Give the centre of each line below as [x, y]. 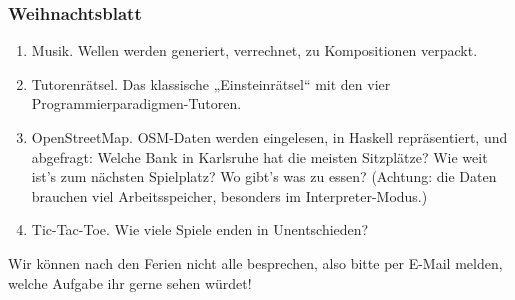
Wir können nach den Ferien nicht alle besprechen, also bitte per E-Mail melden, [255, 262]
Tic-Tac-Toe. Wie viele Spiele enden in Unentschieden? [200, 229]
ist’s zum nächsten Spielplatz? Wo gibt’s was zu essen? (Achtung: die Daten [264, 176]
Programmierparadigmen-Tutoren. [136, 103]
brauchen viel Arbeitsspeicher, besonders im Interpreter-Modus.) [229, 195]
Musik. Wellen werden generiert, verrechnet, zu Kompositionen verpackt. [254, 50]
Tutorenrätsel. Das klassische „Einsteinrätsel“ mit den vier [211, 83]
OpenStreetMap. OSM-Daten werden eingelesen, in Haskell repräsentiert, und [269, 137]
